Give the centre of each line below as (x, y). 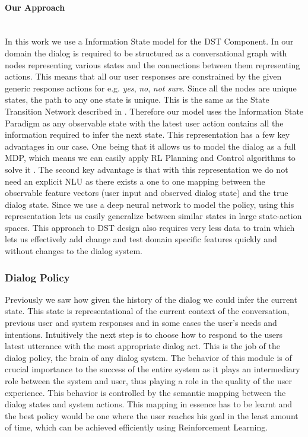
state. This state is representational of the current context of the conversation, (147, 311)
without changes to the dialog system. (74, 251)
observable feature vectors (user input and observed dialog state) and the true (147, 193)
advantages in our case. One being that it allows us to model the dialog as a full (150, 146)
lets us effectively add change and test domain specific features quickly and (141, 239)
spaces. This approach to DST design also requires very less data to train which (150, 227)
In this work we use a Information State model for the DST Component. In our (149, 41)
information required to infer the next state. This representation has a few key (147, 134)
